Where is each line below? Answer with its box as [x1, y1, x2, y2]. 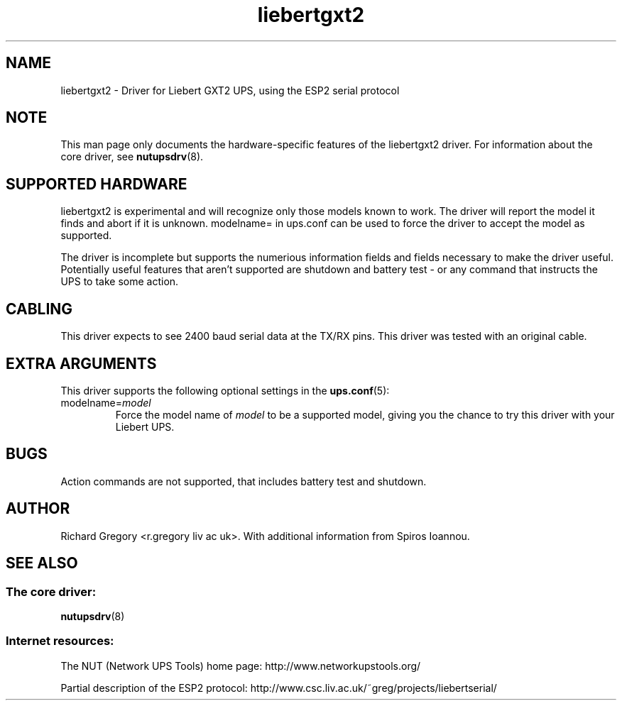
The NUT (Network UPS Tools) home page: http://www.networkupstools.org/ [60, 659, 421, 672]
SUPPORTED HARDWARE [6, 175, 187, 193]
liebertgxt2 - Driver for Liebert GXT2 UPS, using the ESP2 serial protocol [60, 84, 400, 96]
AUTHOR [6, 500, 70, 518]
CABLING [6, 299, 73, 318]
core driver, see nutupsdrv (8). [60, 150, 204, 163]
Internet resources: [6, 634, 114, 649]
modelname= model [60, 396, 151, 409]
